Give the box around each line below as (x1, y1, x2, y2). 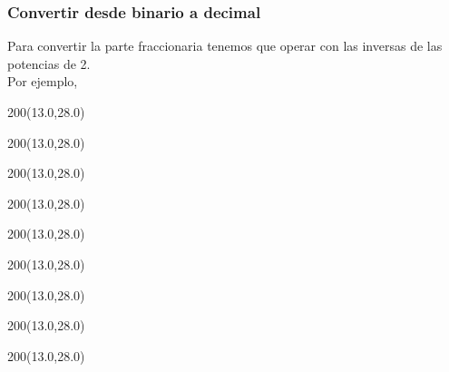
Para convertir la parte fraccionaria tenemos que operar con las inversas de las (7, 36, 443, 55)
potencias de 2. (7, 54, 91, 73)
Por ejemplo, (7, 72, 78, 91)
